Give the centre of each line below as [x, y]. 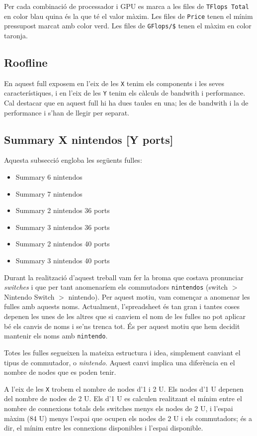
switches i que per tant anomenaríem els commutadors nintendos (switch [116, 287]
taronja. [16, 35]
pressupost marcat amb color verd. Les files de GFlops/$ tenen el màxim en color [128, 26]
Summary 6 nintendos [49, 177]
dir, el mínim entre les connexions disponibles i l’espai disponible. [104, 428]
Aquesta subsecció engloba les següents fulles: [73, 160]
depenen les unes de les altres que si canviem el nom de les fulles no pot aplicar [125, 316]
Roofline [26, 62]
